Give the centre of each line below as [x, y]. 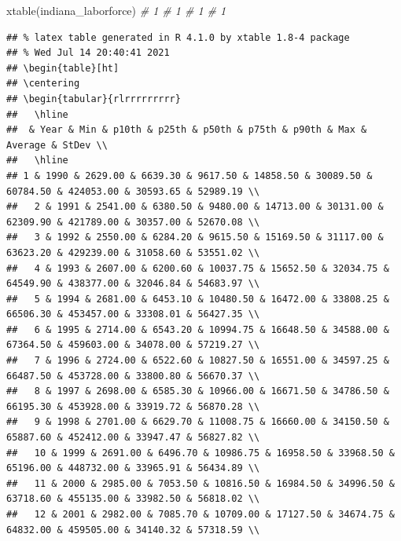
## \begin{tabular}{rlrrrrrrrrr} [94, 99]
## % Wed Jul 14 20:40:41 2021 [88, 53]
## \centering [43, 84]
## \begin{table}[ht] [63, 68]
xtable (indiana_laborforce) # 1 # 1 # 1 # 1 [116, 10]
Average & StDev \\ [57, 145]
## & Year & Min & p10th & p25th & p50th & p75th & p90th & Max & [187, 130]
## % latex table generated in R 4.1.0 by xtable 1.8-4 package [178, 37]
